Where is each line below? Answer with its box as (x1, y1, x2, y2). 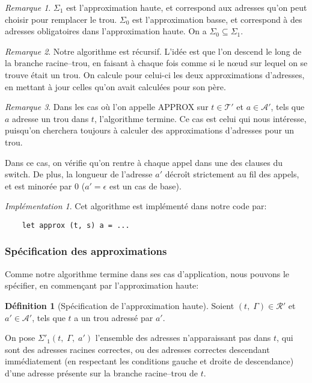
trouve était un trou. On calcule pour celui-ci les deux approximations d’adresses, (5, 68, 305, 81)
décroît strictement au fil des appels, (165, 168, 299, 180)
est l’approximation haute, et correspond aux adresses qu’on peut (66, 1, 307, 13)
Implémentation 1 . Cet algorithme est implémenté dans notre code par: (5, 200, 267, 212)
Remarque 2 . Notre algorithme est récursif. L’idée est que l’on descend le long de (5, 44, 302, 57)
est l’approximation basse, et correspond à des (132, 13, 302, 25)
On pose (5, 331, 35, 344)
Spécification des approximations (5, 244, 167, 259)
